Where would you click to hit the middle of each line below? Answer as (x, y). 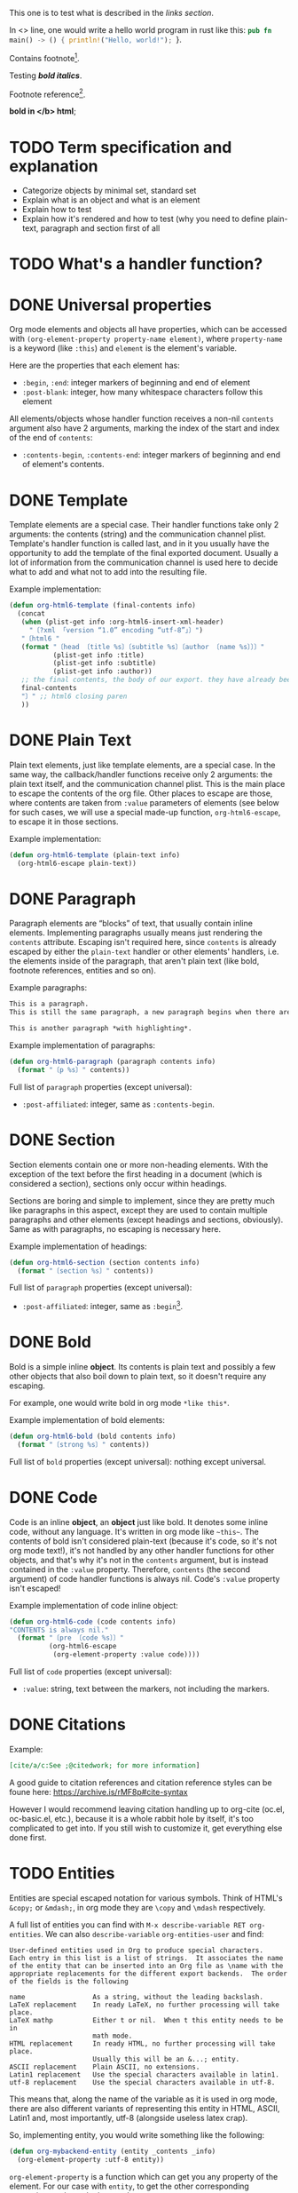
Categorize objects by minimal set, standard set (109, 191)
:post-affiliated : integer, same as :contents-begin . (118, 1104)
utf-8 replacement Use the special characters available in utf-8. (142, 2082)
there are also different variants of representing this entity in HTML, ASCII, (145, 2108)
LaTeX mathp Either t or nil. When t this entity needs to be (146, 2020)
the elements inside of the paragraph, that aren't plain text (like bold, (134, 961)
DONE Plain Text (70, 740)
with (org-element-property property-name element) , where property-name (146, 339)
